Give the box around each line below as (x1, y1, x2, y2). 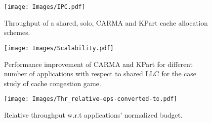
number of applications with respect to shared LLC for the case (4, 68, 196, 79)
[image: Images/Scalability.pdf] (4, 44, 114, 52)
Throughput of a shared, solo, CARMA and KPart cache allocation (4, 17, 208, 28)
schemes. (4, 27, 30, 37)
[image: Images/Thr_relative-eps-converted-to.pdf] (4, 95, 177, 103)
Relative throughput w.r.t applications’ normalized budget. (4, 109, 183, 120)
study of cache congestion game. (4, 78, 101, 88)
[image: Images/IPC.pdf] (4, 3, 85, 10)
